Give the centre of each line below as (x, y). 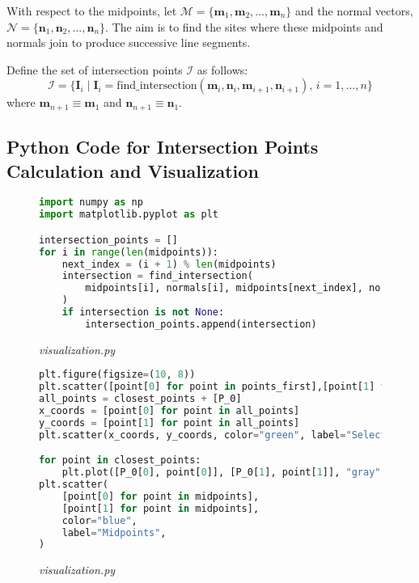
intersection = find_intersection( (157, 276)
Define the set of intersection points (95, 69)
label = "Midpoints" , (114, 532)
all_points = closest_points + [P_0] (140, 399)
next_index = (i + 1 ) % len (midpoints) (169, 264)
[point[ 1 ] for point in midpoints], (161, 508)
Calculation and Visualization (133, 170)
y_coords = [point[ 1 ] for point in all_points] (169, 422)
